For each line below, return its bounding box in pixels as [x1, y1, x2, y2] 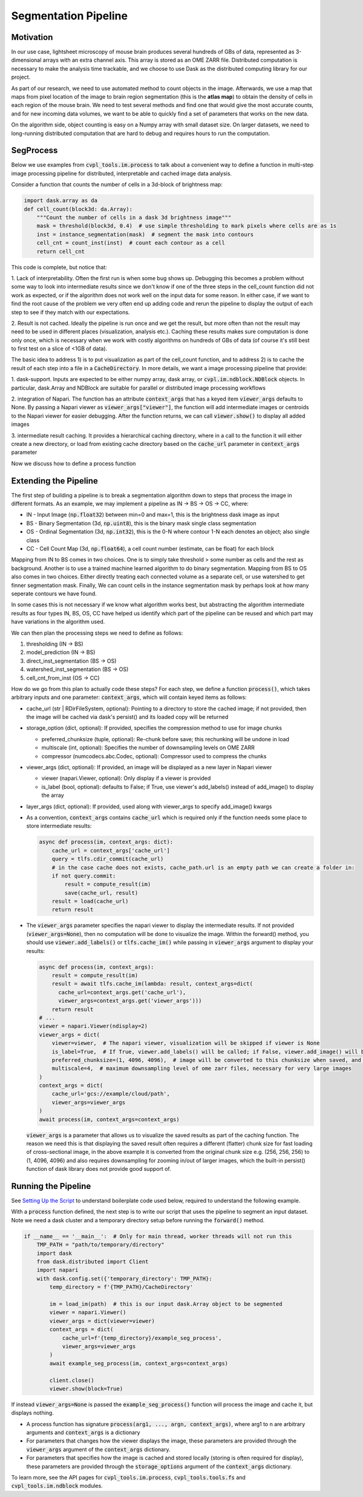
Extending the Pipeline [11, 476, 98, 486]
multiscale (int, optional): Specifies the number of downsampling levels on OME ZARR [41, 744, 255, 752]
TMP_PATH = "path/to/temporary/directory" [36, 1241, 165, 1248]
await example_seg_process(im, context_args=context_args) [49, 1360, 229, 1367]
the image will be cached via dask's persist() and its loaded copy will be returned [26, 713, 229, 721]
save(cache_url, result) [64, 889, 139, 896]
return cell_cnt [36, 248, 85, 255]
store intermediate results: [26, 822, 92, 830]
